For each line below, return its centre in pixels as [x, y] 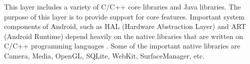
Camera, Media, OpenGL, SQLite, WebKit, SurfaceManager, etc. [104, 55]
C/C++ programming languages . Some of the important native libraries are [122, 46]
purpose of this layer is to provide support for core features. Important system [124, 16]
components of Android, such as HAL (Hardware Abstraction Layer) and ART [125, 26]
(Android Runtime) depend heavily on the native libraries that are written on [124, 36]
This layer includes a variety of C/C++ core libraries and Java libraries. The [122, 6]
